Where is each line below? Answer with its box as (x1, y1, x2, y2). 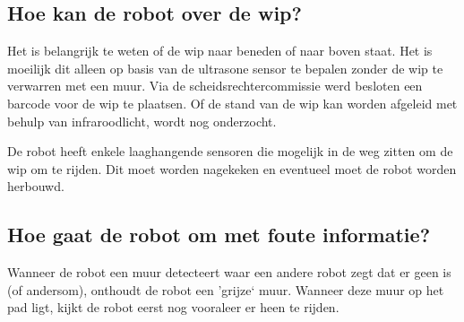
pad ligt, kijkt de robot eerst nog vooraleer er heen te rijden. (7, 298, 339, 317)
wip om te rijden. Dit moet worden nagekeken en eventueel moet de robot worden (7, 159, 457, 178)
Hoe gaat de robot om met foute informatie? (7, 221, 431, 248)
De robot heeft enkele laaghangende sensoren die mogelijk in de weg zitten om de (7, 142, 453, 161)
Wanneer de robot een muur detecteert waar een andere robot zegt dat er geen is (7, 263, 451, 282)
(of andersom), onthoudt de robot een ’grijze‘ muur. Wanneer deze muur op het (7, 280, 444, 299)
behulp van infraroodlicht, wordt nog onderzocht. (7, 111, 277, 130)
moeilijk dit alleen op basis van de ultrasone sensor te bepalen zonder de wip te (7, 58, 443, 77)
